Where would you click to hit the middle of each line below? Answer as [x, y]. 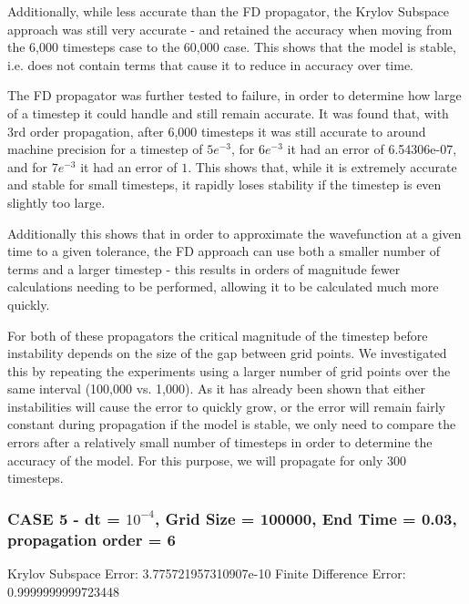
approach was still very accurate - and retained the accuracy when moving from [230, 29]
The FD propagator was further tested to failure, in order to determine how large [234, 95]
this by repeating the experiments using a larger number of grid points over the [229, 370]
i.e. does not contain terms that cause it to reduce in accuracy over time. [210, 64]
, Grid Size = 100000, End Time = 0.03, [306, 518]
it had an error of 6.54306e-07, [372, 149]
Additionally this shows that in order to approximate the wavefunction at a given [234, 233]
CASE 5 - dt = [64, 518]
